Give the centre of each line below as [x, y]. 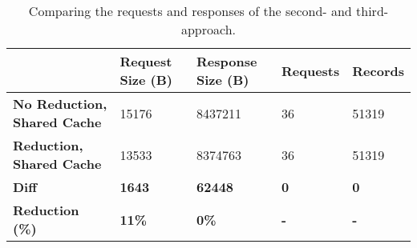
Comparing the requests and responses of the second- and [190, 11]
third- [372, 11]
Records [378, 70]
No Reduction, [60, 104]
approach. [208, 29]
